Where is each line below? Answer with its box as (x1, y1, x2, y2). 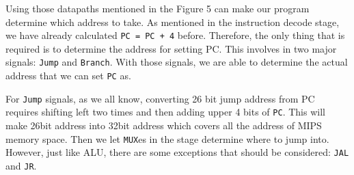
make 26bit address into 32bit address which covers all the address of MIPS (5, 118, 322, 133)
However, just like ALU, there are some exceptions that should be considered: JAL (5, 145, 349, 159)
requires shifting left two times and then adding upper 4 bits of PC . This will (5, 105, 325, 119)
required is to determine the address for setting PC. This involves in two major (5, 41, 337, 55)
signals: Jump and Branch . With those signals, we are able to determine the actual (5, 55, 348, 69)
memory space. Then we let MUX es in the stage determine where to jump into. (5, 131, 329, 146)
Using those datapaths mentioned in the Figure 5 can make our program (5, 1, 310, 15)
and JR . (5, 158, 37, 172)
